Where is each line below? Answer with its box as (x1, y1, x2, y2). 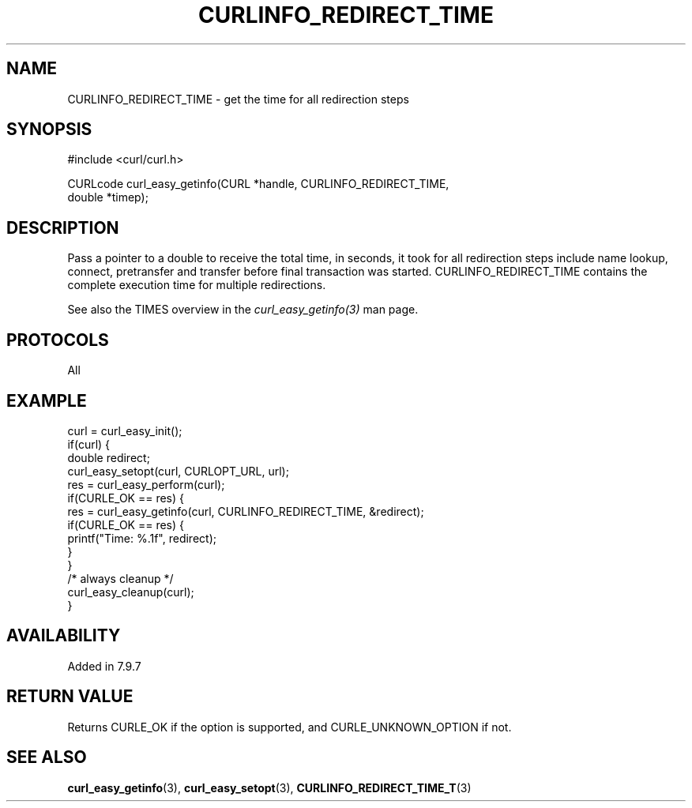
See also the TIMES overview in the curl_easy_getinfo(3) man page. (67, 303, 419, 317)
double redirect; (67, 450, 150, 464)
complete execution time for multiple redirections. (67, 278, 326, 292)
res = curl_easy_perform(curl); (67, 477, 225, 491)
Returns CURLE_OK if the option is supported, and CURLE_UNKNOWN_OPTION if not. (67, 720, 512, 734)
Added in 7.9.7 (67, 659, 141, 673)
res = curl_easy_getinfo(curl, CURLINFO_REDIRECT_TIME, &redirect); (67, 504, 424, 518)
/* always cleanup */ (67, 571, 174, 585)
